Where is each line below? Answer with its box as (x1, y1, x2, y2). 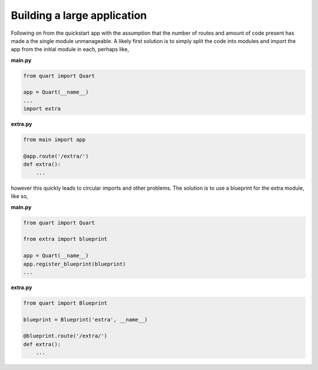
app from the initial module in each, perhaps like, (11, 46, 130, 53)
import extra (23, 105, 61, 112)
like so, (11, 193, 29, 200)
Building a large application (11, 9, 147, 22)
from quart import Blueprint (23, 299, 108, 306)
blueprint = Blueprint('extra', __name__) (23, 316, 148, 323)
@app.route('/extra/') (23, 153, 89, 160)
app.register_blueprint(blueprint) (23, 260, 126, 267)
